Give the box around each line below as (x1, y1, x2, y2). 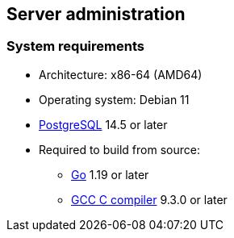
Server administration (6, 4, 186, 24)
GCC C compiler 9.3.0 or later (71, 192, 228, 207)
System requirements (6, 38, 144, 55)
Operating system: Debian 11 (39, 92, 190, 106)
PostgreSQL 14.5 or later (39, 117, 168, 132)
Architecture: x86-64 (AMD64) (39, 67, 203, 81)
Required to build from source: (39, 142, 200, 157)
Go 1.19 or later (71, 167, 149, 182)
